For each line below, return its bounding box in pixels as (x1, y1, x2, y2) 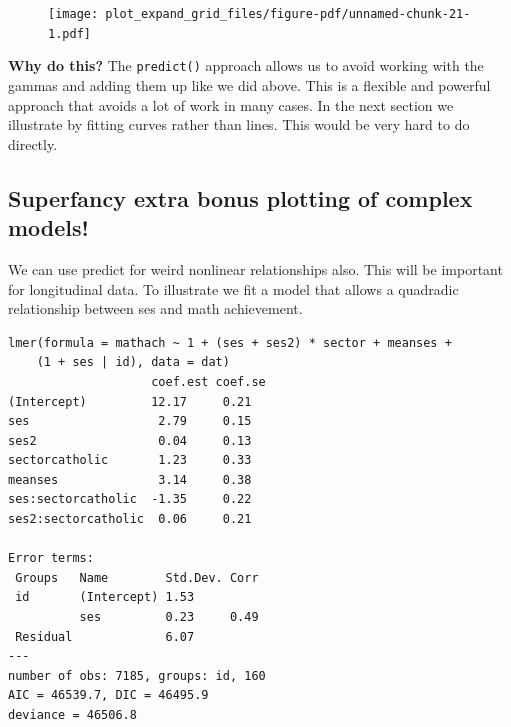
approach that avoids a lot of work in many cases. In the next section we (8, 94, 454, 115)
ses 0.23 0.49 (79, 610, 259, 625)
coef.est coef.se (151, 374, 266, 389)
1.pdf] (48, 26, 91, 41)
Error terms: (8, 551, 94, 566)
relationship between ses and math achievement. (8, 298, 303, 319)
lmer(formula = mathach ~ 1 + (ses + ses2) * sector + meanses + (8, 335, 452, 350)
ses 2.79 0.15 (8, 414, 252, 429)
